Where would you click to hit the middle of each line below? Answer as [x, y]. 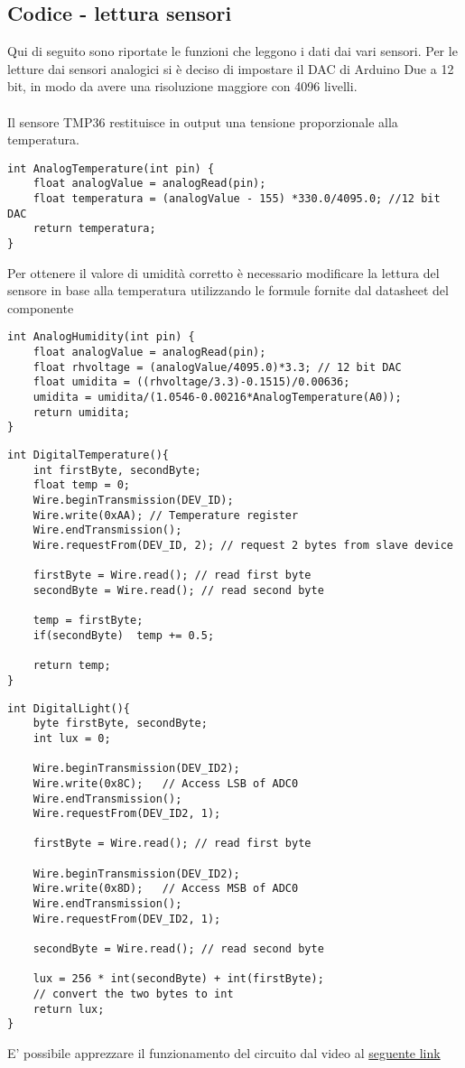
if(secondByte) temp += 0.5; [124, 635]
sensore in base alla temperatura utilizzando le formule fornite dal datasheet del [228, 290]
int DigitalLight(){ [69, 708]
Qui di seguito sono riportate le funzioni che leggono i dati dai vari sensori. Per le [232, 51]
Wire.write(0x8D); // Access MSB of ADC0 [166, 889]
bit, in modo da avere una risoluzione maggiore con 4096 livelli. [182, 86]
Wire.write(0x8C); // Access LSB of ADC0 [166, 783]
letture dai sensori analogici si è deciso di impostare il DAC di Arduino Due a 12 [231, 68]
